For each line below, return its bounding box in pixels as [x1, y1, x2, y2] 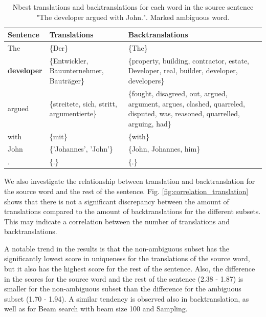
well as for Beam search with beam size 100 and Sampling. [4, 303, 188, 314]
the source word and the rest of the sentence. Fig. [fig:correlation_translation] [4, 185, 249, 196]
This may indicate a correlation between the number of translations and [4, 216, 230, 226]
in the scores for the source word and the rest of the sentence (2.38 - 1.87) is [4, 273, 243, 284]
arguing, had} [128, 118, 171, 129]
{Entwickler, [49, 55, 88, 66]
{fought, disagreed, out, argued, [128, 88, 228, 98]
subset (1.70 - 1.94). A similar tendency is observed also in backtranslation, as [4, 293, 249, 304]
